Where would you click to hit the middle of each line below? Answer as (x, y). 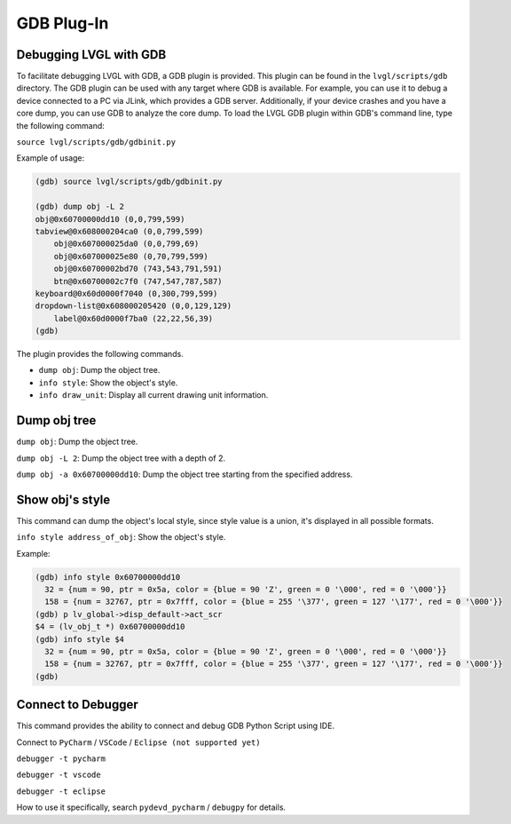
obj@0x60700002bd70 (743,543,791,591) (138, 269)
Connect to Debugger (78, 705)
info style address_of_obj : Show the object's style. (121, 537)
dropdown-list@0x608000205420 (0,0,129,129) (134, 306)
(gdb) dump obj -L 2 (79, 207)
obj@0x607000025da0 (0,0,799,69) (126, 244)
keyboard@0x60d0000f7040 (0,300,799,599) (126, 293)
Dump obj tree (56, 420)
